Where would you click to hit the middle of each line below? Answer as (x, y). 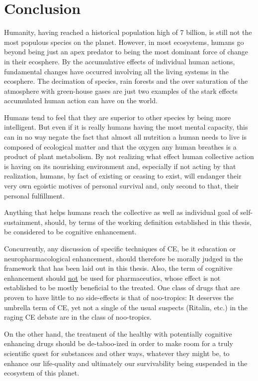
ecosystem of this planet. (42, 373)
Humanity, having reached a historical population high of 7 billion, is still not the (128, 32)
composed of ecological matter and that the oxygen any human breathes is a (120, 146)
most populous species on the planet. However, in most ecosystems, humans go (124, 42)
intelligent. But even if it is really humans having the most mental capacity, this (126, 127)
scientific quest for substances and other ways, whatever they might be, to (117, 353)
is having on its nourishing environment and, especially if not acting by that (120, 166)
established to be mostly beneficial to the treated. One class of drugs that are (122, 287)
